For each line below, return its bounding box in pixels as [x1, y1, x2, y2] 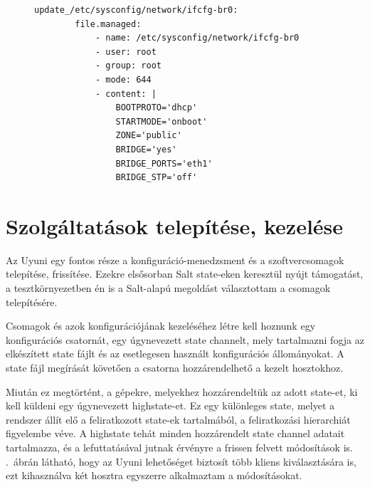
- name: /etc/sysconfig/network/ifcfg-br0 [95, 33, 300, 43]
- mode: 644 [95, 74, 152, 85]
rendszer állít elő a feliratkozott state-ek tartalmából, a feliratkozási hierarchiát [6, 412, 351, 426]
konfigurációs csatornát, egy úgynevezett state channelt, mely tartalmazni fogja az [6, 332, 364, 347]
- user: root [95, 46, 157, 57]
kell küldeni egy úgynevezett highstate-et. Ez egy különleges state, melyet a [6, 398, 334, 413]
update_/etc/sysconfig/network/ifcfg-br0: [34, 5, 238, 15]
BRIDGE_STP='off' [115, 172, 198, 183]
